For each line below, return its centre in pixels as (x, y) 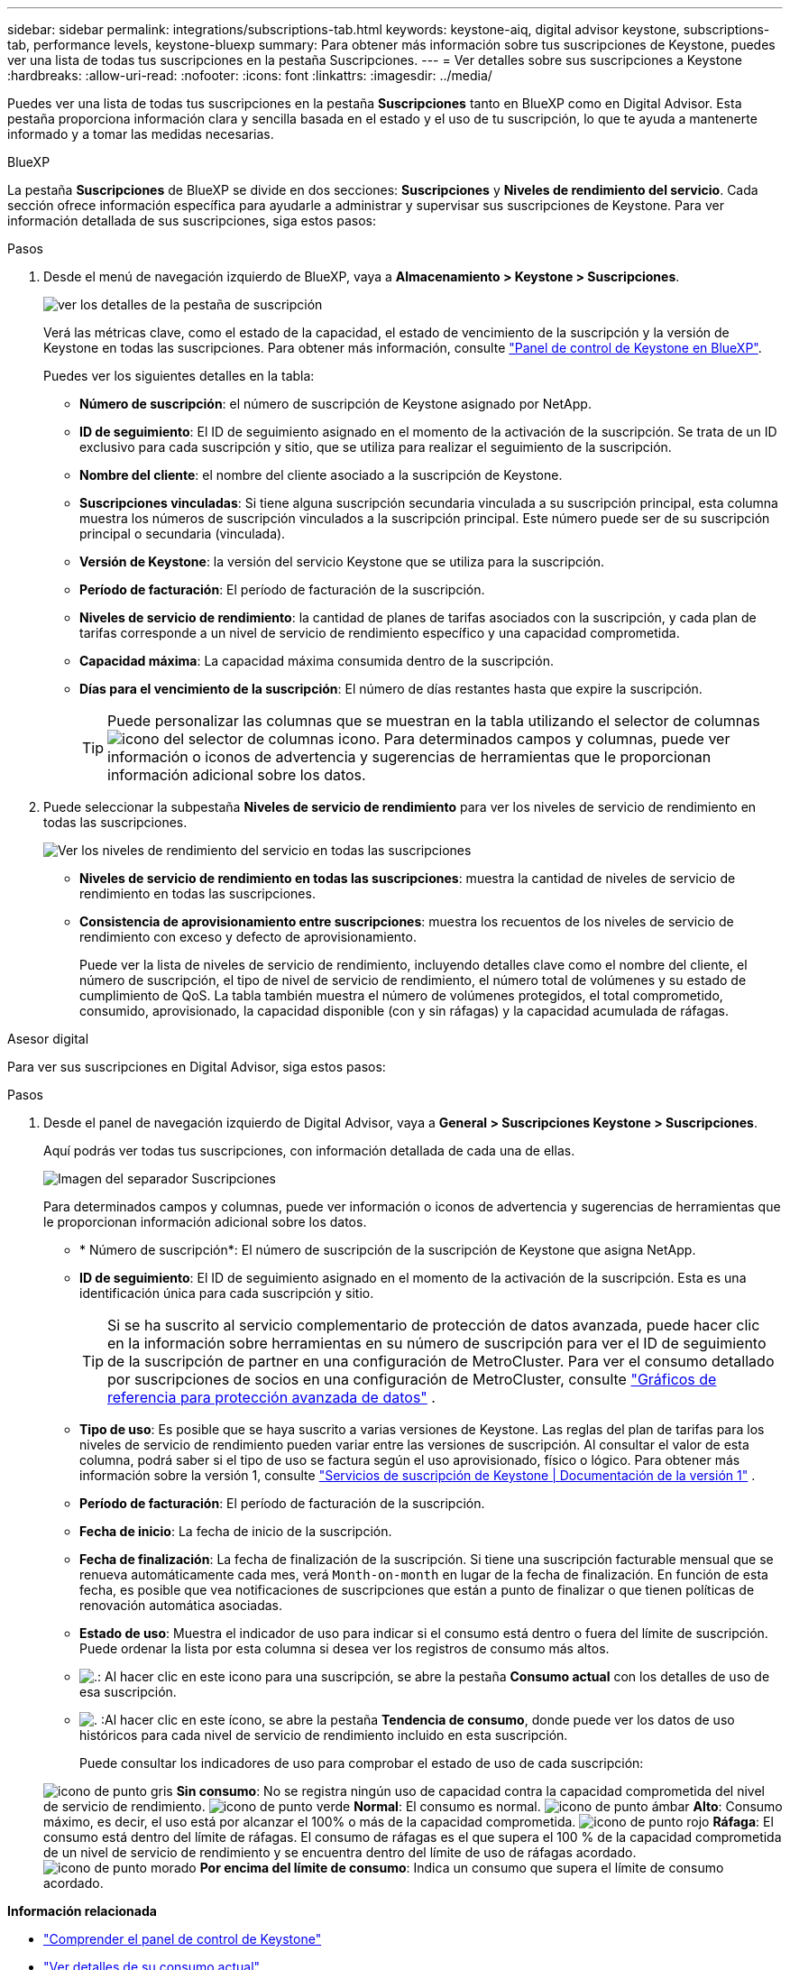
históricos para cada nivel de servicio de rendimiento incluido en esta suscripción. (324, 1735)
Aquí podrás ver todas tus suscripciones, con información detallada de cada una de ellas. (309, 1151)
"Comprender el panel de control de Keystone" (183, 1939)
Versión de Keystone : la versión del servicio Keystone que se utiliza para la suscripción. (342, 562)
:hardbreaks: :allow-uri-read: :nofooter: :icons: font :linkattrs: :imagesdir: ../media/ (250, 75)
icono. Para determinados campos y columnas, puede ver (534, 739)
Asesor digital (48, 1039)
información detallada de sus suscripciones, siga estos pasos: (192, 221)
